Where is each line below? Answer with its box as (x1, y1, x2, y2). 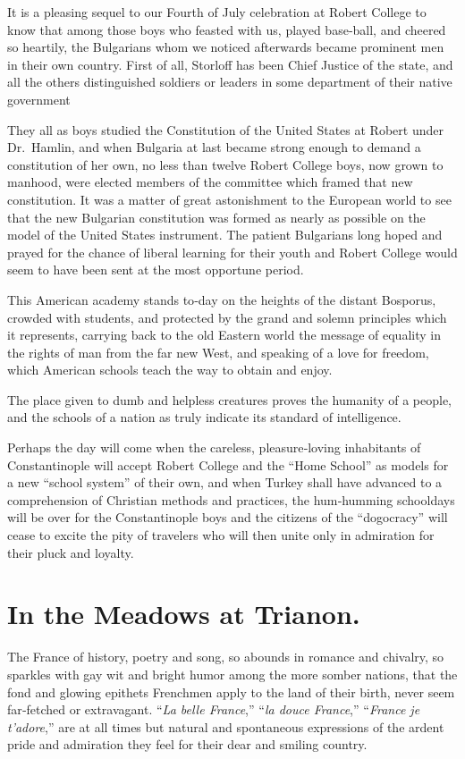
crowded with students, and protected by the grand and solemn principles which (7, 308, 447, 326)
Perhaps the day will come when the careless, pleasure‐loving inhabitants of (7, 438, 421, 457)
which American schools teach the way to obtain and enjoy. (7, 360, 333, 379)
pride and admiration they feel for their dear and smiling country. (7, 735, 368, 754)
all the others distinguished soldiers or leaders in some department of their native (7, 72, 452, 91)
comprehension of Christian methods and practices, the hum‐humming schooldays (7, 490, 455, 509)
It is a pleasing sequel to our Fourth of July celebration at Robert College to (7, 3, 427, 21)
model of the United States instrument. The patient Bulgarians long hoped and (7, 225, 443, 244)
